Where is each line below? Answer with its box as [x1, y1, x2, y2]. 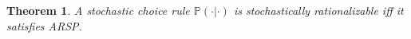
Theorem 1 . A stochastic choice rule [6, 2, 190, 18]
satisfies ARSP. [6, 17, 82, 34]
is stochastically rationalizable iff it [233, 2, 404, 18]
